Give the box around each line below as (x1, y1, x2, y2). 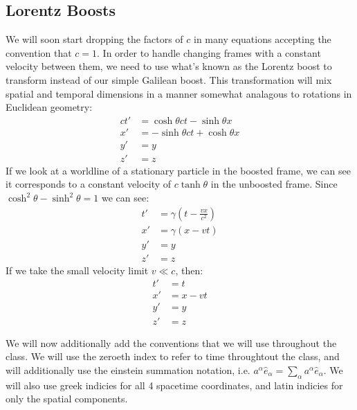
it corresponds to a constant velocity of (6, 177, 172, 191)
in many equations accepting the (194, 32, 331, 46)
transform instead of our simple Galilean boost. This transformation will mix (6, 72, 332, 87)
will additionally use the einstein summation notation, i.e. (6, 362, 250, 377)
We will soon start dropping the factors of (6, 32, 183, 46)
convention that (6, 45, 72, 60)
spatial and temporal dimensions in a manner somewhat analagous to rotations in (6, 86, 352, 100)
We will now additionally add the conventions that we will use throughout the (6, 335, 337, 350)
